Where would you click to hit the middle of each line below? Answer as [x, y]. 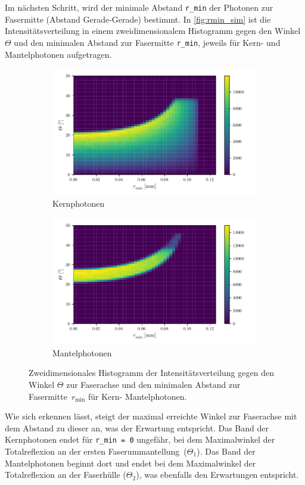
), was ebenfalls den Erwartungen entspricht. [217, 475]
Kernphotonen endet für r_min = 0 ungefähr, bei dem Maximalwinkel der [140, 439]
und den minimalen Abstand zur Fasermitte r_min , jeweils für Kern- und [147, 42]
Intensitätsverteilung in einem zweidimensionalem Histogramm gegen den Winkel [153, 31]
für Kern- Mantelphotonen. [137, 396]
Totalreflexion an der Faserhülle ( [66, 475]
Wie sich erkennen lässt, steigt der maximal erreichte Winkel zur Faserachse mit [151, 416]
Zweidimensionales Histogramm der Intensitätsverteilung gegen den [151, 373]
